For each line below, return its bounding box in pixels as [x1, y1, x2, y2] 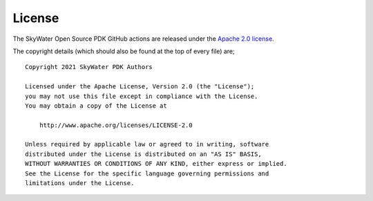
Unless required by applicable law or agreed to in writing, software [25, 140, 269, 149]
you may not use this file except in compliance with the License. [25, 92, 258, 100]
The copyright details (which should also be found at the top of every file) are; [12, 47, 235, 55]
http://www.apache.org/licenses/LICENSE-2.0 [39, 121, 193, 129]
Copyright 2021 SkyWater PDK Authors [25, 63, 153, 71]
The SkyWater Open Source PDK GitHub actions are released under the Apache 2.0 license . [12, 35, 274, 43]
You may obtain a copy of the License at [25, 102, 167, 110]
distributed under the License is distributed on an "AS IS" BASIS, [25, 150, 262, 158]
